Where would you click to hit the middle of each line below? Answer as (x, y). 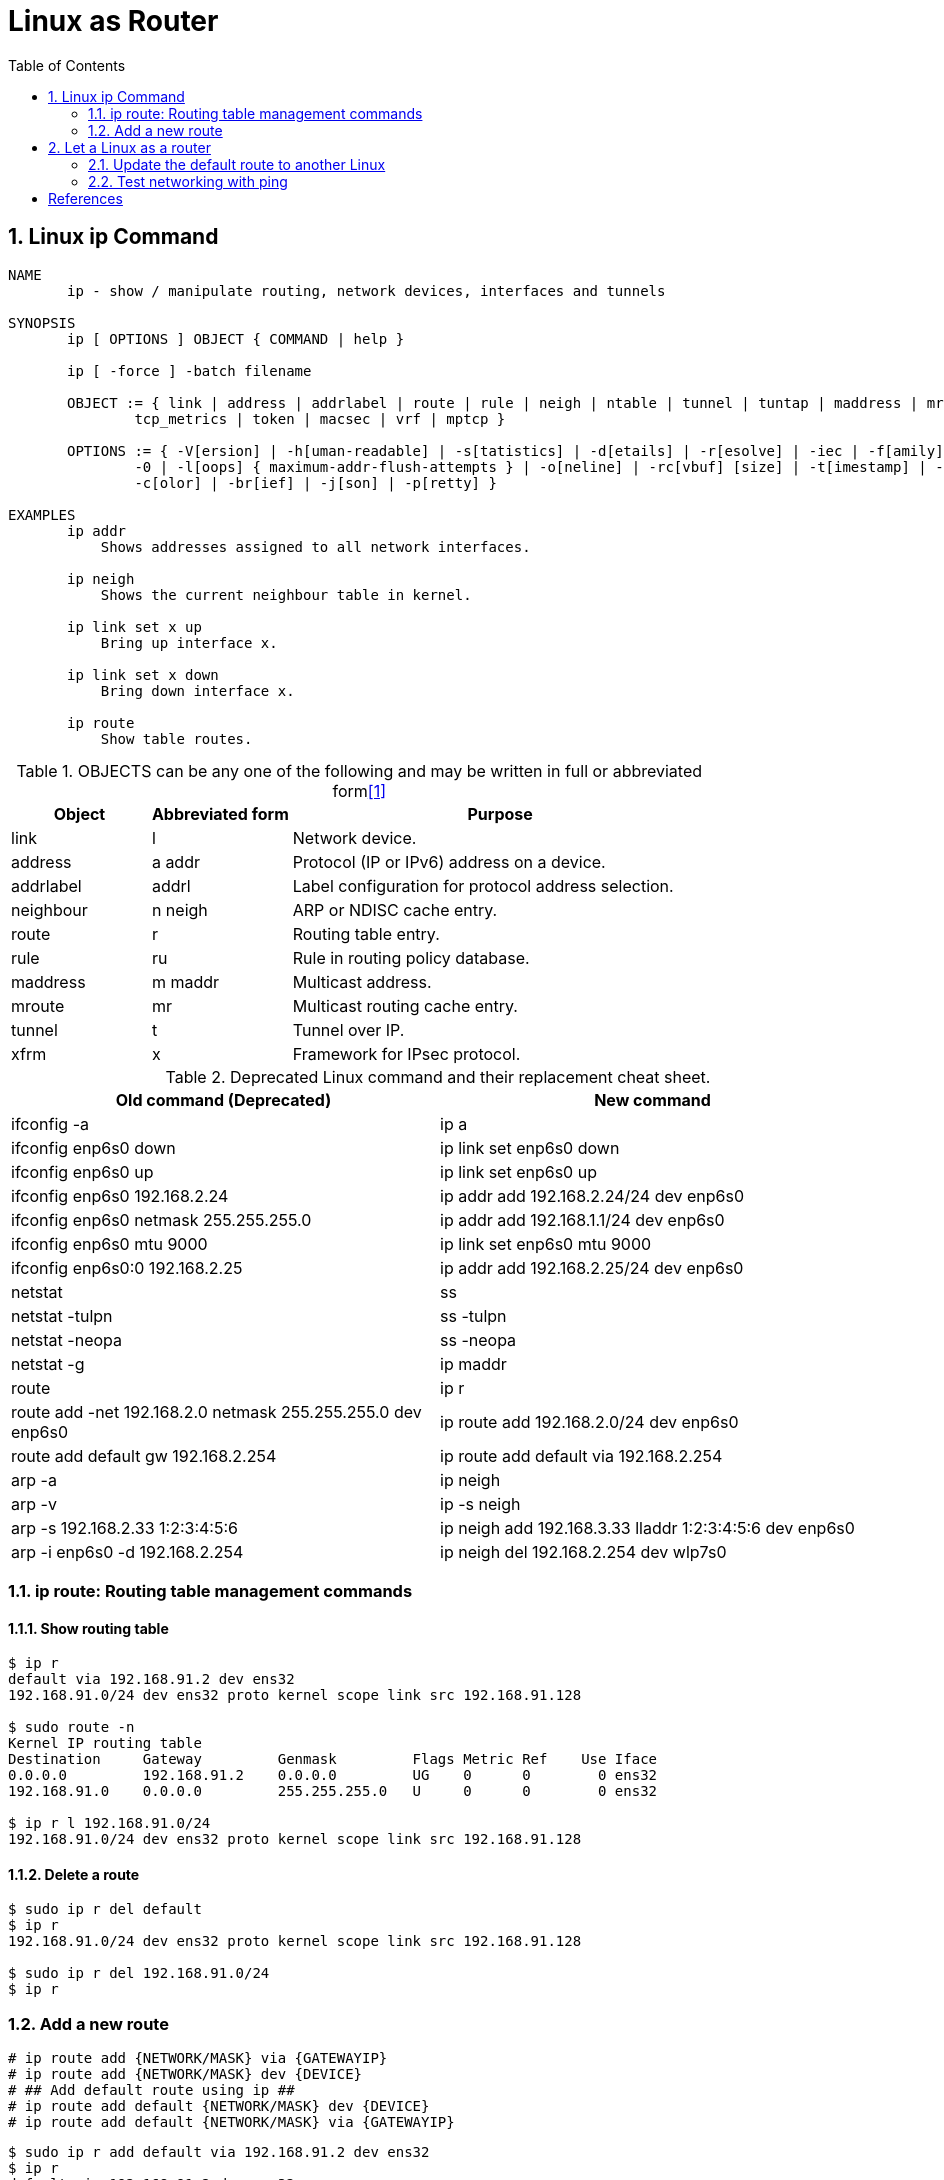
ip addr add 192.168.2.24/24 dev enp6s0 (592, 1195)
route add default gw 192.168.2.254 (144, 1455)
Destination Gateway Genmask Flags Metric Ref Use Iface (333, 1759)
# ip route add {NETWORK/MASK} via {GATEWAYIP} (198, 2058)
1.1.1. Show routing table (88, 1628)
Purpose (500, 813)
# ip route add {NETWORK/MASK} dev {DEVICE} (185, 2074)
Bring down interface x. (197, 690)
